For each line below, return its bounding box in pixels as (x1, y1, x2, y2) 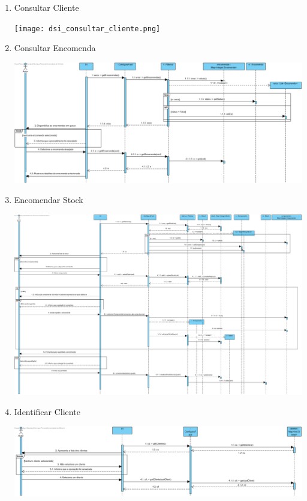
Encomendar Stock (14, 193, 83, 206)
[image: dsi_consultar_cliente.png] (14, 24, 161, 33)
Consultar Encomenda (14, 41, 96, 54)
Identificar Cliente (14, 405, 80, 417)
